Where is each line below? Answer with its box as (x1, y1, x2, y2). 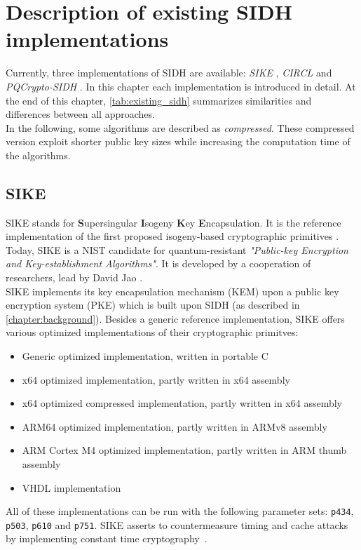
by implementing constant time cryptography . (6, 531, 207, 546)
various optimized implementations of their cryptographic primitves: (6, 325, 299, 340)
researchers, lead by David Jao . (6, 270, 143, 285)
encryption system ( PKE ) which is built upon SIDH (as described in (6, 297, 300, 312)
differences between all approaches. (6, 107, 155, 121)
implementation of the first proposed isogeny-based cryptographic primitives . (6, 229, 339, 243)
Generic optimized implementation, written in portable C (22, 349, 268, 363)
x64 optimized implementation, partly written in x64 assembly (22, 372, 290, 387)
